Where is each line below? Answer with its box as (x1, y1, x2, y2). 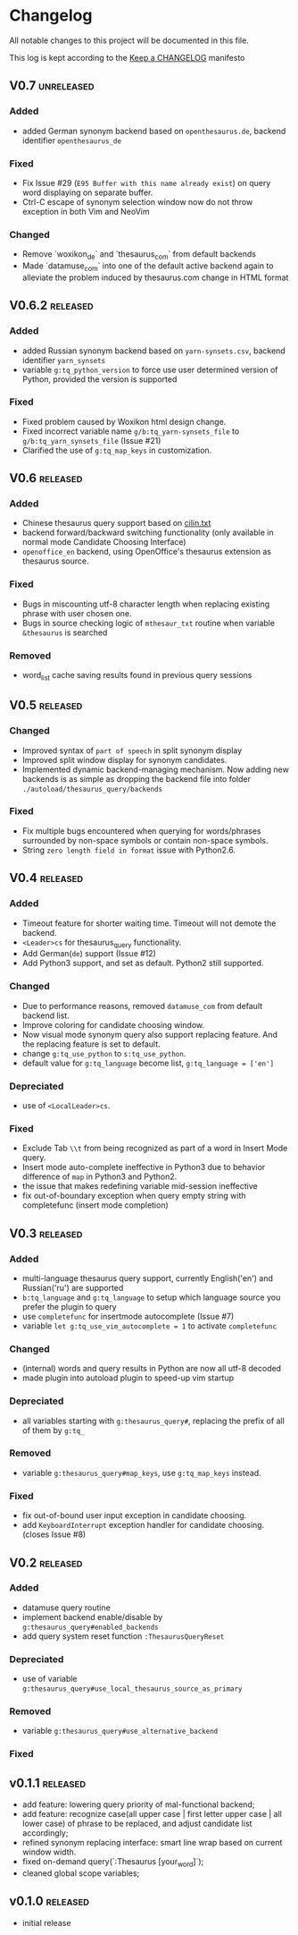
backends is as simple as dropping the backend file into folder (21, 773, 252, 784)
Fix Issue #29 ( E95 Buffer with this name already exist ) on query (21, 177, 271, 188)
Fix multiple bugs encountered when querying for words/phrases (21, 825, 261, 836)
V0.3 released (9, 1226, 83, 1241)
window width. (21, 1846, 77, 1857)
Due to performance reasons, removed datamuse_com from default (21, 1000, 263, 1011)
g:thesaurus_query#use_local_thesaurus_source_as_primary (21, 1685, 243, 1693)
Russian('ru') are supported (21, 1282, 124, 1293)
